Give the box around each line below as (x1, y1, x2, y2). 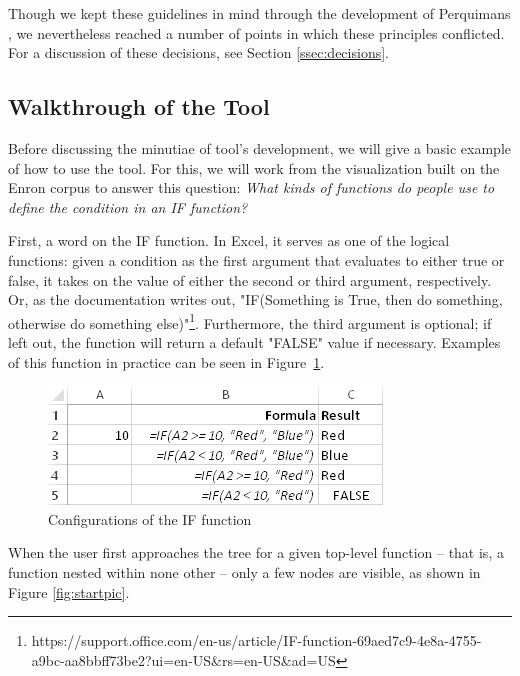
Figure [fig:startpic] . (8, 581, 130, 602)
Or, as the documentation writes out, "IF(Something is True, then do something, (8, 289, 503, 310)
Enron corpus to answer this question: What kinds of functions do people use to (8, 177, 495, 198)
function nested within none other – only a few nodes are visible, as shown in (8, 561, 481, 582)
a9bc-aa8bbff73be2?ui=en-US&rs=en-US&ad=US (31, 649, 336, 670)
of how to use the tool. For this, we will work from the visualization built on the (8, 157, 500, 178)
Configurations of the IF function (48, 508, 252, 529)
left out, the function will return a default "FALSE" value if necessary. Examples (8, 331, 501, 352)
